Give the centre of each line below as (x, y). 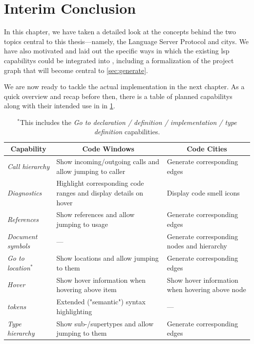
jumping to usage (82, 224)
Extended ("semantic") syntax (101, 302)
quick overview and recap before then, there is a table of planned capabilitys (118, 96)
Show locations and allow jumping (107, 258)
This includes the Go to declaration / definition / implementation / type (128, 122)
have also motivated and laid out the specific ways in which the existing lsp (117, 51)
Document (22, 236)
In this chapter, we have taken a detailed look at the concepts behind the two (120, 32)
